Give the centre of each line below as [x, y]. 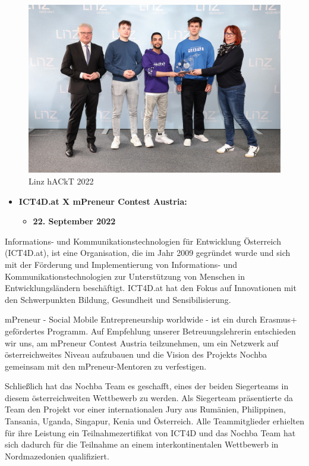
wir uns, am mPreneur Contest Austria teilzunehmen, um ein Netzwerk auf [142, 343]
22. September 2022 [74, 221]
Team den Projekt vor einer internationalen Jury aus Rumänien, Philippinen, [145, 409]
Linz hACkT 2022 [61, 181]
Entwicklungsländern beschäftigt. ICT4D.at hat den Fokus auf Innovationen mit [151, 288]
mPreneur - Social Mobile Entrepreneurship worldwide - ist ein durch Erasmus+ [151, 319]
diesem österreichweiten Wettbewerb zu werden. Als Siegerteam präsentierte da [149, 397]
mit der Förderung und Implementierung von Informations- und [121, 264]
